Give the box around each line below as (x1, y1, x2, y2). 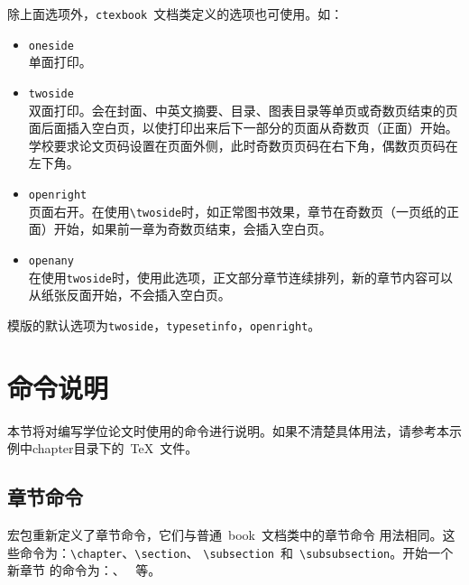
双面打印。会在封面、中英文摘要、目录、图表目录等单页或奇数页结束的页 (28, 100, 458, 119)
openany (28, 254, 74, 267)
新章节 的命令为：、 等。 (7, 561, 161, 580)
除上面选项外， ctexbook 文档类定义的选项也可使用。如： (7, 5, 344, 23)
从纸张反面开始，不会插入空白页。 (28, 285, 231, 304)
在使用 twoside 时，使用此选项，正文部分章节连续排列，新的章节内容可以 (28, 267, 453, 286)
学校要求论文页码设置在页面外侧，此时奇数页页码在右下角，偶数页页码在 (28, 135, 458, 154)
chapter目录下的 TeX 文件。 (32, 439, 198, 458)
